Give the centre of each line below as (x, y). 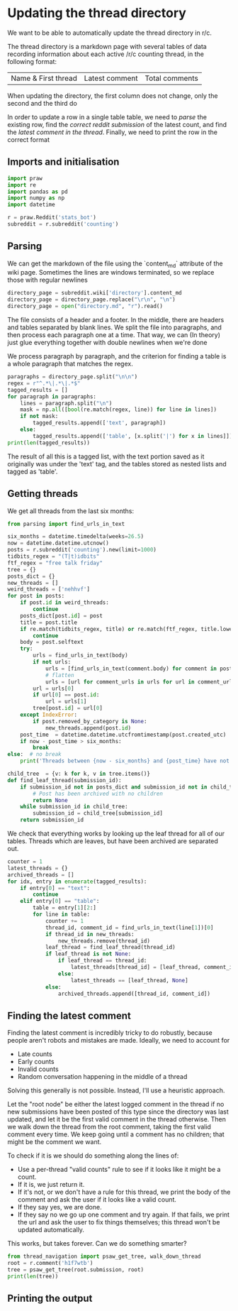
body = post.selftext (52, 642)
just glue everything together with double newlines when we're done (107, 343)
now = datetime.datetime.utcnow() (58, 543)
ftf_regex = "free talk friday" (55, 563)
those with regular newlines (48, 280)
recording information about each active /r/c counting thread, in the (106, 54)
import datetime (31, 205)
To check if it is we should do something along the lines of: (93, 1156)
